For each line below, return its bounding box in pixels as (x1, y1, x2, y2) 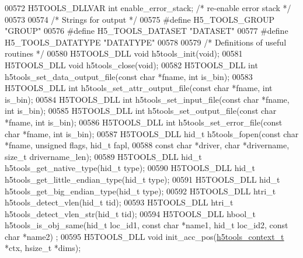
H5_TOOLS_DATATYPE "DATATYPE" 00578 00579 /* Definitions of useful (5, 36, 287, 48)
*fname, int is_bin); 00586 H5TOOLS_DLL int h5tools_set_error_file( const (5, 116, 283, 128)
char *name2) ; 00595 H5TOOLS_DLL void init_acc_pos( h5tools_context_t (5, 230, 284, 242)
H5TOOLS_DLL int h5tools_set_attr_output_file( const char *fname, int (5, 82, 273, 94)
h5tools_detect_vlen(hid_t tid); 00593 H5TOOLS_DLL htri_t (5, 196, 234, 208)
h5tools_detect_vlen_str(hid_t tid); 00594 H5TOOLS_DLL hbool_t (5, 207, 256, 219)
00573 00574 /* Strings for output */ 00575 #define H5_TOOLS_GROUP (5, 13, 275, 25)
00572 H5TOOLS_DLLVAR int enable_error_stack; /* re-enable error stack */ (5, 2, 291, 13)
